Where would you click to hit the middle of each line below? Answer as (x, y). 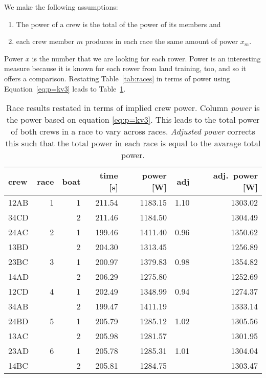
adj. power (235, 175)
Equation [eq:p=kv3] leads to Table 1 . (65, 88)
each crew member (45, 41)
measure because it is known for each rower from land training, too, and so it (125, 68)
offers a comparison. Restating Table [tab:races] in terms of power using (117, 78)
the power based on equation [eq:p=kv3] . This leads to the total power (133, 120)
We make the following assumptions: (61, 7)
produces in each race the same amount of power (162, 41)
